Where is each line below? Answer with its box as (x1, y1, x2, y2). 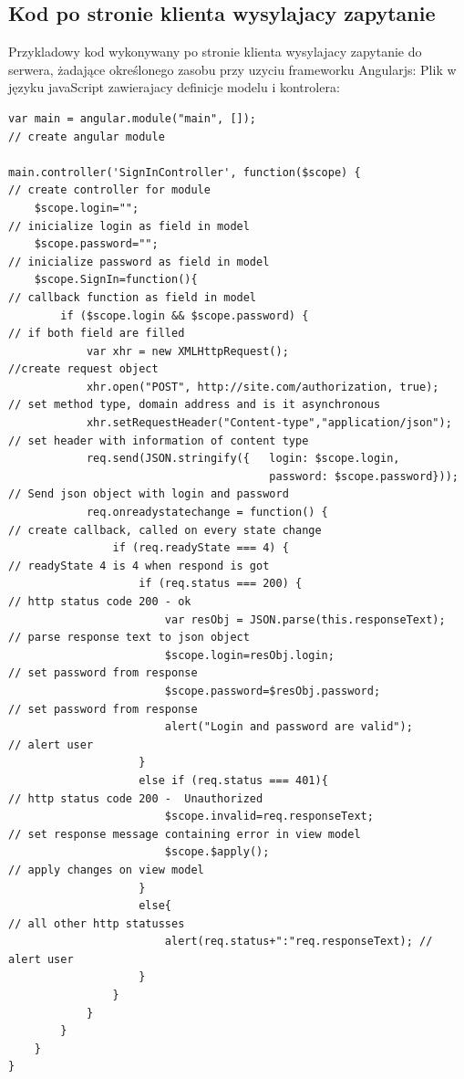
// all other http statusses (8, 917, 185, 930)
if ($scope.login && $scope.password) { (60, 309, 309, 322)
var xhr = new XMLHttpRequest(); (86, 344, 289, 358)
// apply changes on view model (8, 863, 204, 876)
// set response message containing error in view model (8, 827, 361, 841)
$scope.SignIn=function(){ (34, 273, 198, 287)
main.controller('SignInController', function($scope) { (8, 165, 361, 179)
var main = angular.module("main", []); (8, 111, 257, 125)
